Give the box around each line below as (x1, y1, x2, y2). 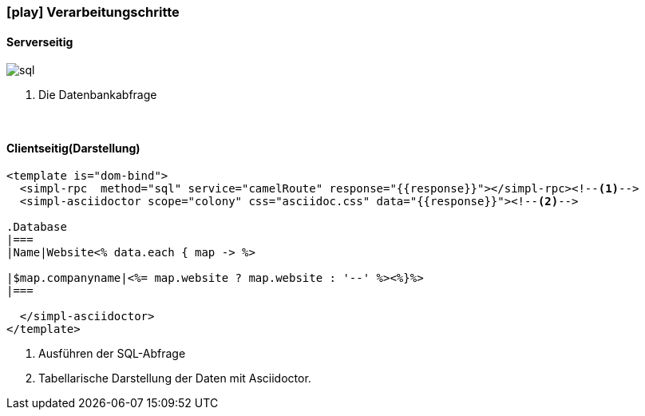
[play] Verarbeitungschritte (6, 4, 180, 20)
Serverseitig (6, 34, 73, 49)
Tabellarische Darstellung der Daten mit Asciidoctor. (38, 371, 311, 386)
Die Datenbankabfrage (38, 88, 157, 102)
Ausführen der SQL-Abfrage (38, 347, 186, 361)
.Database (6, 220, 67, 234)
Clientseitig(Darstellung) (6, 141, 140, 155)
